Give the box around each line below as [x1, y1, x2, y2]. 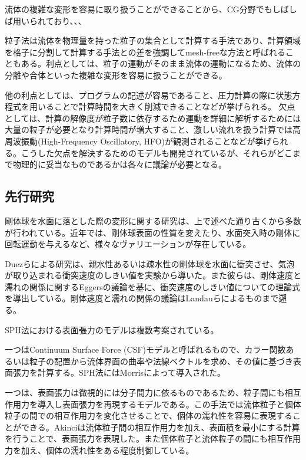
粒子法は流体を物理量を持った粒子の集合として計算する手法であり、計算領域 [5, 34, 301, 47]
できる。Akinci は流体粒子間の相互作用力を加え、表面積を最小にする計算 [21, 420, 300, 433]
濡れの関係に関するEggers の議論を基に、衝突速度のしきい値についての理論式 [5, 280, 300, 293]
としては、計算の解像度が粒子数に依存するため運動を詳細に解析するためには [5, 111, 301, 124]
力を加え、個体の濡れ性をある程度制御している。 [5, 444, 194, 456]
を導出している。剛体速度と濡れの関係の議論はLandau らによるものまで [5, 292, 279, 304]
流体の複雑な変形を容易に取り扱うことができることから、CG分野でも [5, 3, 272, 15]
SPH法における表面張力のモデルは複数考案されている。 [5, 323, 219, 336]
